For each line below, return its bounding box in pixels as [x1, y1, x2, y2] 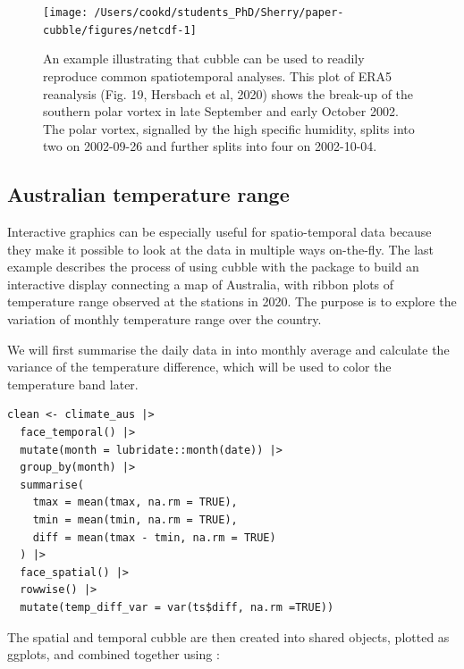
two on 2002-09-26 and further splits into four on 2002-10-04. [43, 137, 377, 155]
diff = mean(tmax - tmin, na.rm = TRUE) [32, 531, 276, 544]
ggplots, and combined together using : [7, 645, 220, 664]
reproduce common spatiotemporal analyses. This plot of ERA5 [43, 66, 392, 85]
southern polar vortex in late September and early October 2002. [43, 102, 399, 121]
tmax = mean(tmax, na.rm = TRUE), [32, 496, 238, 509]
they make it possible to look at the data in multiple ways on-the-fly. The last [7, 239, 434, 258]
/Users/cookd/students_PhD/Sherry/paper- [94, 6, 344, 19]
